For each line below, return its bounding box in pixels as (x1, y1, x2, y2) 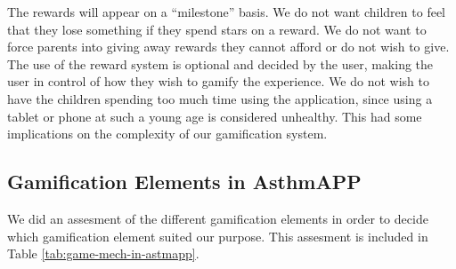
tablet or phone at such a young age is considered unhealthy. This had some (7, 107, 422, 125)
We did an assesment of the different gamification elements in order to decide (7, 209, 428, 227)
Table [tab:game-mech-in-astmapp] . (7, 244, 199, 263)
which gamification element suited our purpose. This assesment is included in (7, 226, 428, 245)
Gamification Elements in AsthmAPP (7, 168, 362, 195)
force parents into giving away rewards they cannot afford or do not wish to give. (7, 37, 450, 56)
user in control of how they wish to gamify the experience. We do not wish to (7, 72, 429, 91)
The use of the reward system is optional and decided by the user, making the (7, 54, 434, 73)
